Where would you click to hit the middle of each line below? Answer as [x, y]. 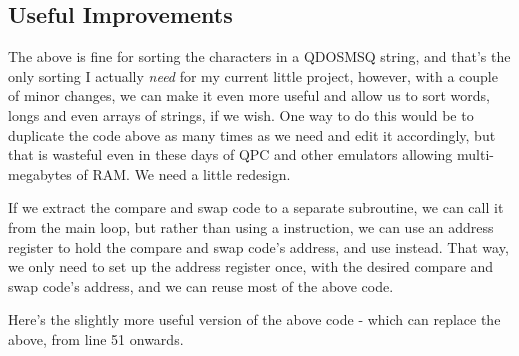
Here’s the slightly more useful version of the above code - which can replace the [254, 319]
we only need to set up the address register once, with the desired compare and [251, 266]
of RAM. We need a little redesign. [183, 173]
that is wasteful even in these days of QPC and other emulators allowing [230, 154]
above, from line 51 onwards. [96, 338]
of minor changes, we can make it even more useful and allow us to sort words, [249, 95]
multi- [475, 154]
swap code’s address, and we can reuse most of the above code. [201, 285]
